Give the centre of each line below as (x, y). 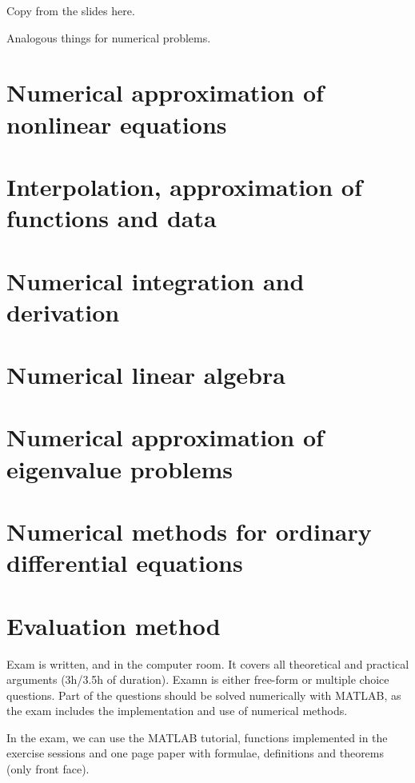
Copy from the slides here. (71, 10)
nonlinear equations (117, 124)
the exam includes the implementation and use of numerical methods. (177, 711)
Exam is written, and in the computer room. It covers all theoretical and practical (208, 663)
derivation (63, 312)
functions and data (112, 218)
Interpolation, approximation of (184, 186)
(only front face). (48, 769)
